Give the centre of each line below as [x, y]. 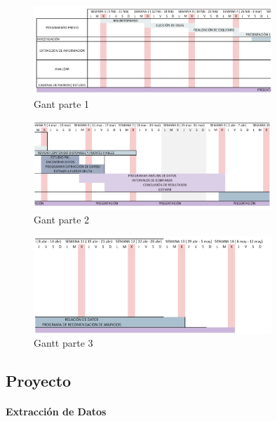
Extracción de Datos [56, 412]
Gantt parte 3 [63, 343]
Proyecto [39, 381]
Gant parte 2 [62, 219]
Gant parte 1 [62, 104]
